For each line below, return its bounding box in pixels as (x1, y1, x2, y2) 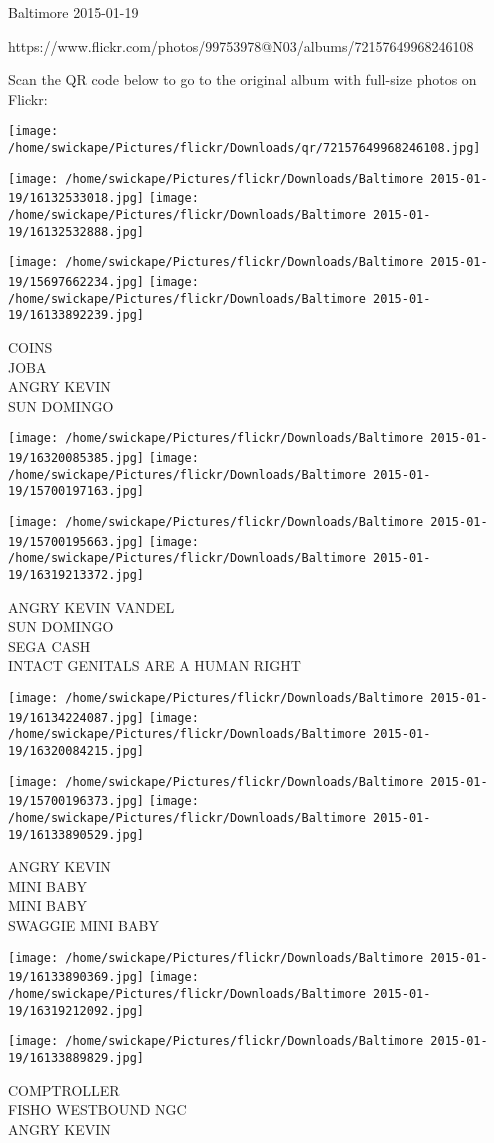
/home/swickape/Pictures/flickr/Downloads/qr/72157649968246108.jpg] (8, 141, 481, 156)
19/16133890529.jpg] (8, 827, 145, 842)
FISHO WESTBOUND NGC (8, 1099, 187, 1120)
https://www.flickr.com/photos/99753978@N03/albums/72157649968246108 (8, 35, 474, 56)
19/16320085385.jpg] (8, 450, 145, 465)
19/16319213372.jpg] (8, 567, 145, 582)
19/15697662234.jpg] (8, 274, 145, 289)
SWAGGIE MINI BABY (8, 914, 159, 935)
